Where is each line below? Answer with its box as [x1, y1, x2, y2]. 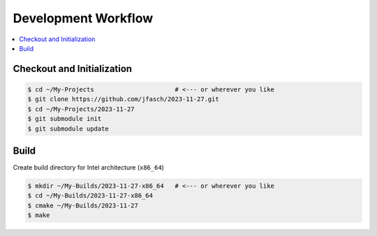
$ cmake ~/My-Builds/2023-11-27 [27, 201, 139, 209]
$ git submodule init [27, 115, 102, 123]
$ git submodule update [27, 124, 110, 133]
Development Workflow [13, 10, 154, 26]
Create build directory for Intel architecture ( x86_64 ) [13, 163, 164, 171]
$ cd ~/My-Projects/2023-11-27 [27, 105, 135, 113]
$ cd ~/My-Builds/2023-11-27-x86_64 [27, 192, 154, 200]
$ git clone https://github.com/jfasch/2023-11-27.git [27, 95, 219, 103]
